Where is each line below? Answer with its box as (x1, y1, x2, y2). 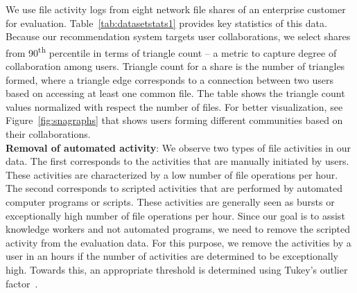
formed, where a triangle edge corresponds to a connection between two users (6, 72, 333, 87)
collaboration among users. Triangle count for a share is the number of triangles (6, 59, 345, 73)
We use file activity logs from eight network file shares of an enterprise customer (6, 2, 346, 16)
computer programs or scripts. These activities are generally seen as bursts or (6, 194, 335, 208)
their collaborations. (6, 127, 91, 141)
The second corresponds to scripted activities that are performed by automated (6, 181, 342, 195)
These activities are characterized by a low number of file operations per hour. (6, 167, 338, 181)
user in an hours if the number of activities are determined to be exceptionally (6, 249, 338, 263)
